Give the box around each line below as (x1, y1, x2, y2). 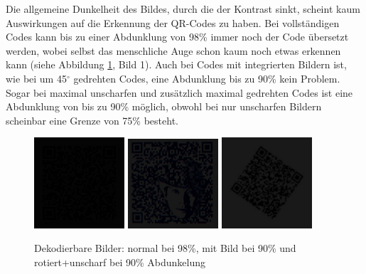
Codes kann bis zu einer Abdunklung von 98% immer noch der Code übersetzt (6, 29, 349, 44)
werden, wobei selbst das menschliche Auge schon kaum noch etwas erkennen (6, 43, 341, 58)
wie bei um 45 (6, 70, 67, 85)
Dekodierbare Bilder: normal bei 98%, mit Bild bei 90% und (34, 241, 296, 255)
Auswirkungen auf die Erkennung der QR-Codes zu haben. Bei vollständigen (6, 15, 340, 30)
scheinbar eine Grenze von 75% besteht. (6, 112, 178, 127)
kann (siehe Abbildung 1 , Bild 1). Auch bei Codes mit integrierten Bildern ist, (6, 57, 347, 72)
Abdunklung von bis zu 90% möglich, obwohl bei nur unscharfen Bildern (6, 99, 322, 114)
